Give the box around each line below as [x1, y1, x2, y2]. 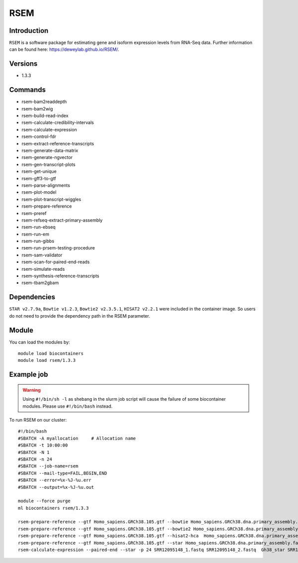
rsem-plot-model [21, 189, 57, 195]
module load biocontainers [18, 351, 84, 356]
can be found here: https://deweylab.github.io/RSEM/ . [9, 46, 119, 52]
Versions [9, 60, 38, 68]
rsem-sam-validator [21, 252, 63, 258]
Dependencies [9, 293, 56, 301]
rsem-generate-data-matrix [21, 147, 78, 153]
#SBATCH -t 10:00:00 [18, 443, 68, 448]
